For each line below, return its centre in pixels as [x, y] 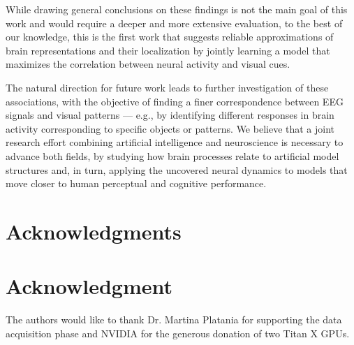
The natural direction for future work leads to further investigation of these [167, 87]
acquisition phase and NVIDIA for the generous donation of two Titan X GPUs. [178, 333]
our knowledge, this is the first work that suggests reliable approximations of [170, 37]
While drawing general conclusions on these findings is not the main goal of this [177, 9]
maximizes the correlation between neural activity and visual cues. [148, 64]
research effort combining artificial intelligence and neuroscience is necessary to [175, 142]
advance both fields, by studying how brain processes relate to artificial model [172, 155]
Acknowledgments [94, 231]
